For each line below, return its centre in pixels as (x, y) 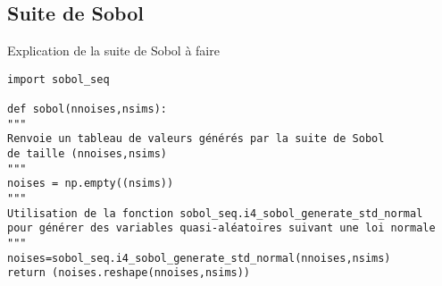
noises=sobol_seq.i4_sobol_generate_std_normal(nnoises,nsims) (199, 258)
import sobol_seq (58, 79)
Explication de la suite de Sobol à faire (113, 50)
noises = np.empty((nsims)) (91, 184)
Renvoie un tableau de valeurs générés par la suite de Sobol (196, 139)
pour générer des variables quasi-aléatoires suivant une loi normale (221, 228)
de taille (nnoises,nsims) (87, 154)
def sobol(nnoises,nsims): (87, 109)
